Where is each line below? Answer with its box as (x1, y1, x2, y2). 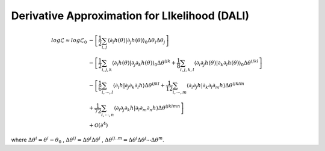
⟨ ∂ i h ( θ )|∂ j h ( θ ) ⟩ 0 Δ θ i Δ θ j (107, 37, 166, 45)
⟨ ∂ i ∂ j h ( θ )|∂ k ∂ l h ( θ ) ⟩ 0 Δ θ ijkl (194, 58, 259, 68)
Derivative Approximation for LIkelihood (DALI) (11, 9, 250, 22)
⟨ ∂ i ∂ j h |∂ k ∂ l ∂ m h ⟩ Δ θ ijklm (187, 81, 245, 90)
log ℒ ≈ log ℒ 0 (51, 37, 87, 45)
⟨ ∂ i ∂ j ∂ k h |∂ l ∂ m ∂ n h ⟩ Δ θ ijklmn (113, 103, 181, 112)
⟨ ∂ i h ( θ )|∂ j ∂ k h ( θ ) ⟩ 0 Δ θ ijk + (111, 58, 176, 68)
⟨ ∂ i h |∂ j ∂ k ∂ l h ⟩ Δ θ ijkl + (113, 81, 166, 90)
